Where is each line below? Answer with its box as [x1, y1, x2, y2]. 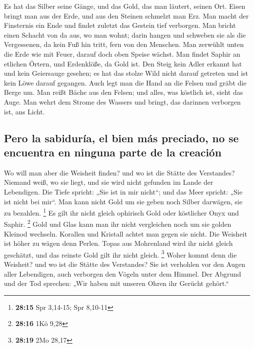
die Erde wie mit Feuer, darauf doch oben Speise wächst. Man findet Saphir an [4, 48, 240, 59]
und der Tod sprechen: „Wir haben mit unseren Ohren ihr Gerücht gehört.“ [4, 278, 229, 288]
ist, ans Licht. [4, 106, 45, 116]
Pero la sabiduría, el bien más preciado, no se [4, 130, 239, 145]
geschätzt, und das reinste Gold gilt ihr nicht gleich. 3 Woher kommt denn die [4, 248, 237, 260]
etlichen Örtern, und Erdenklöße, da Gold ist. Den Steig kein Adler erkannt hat [4, 58, 242, 68]
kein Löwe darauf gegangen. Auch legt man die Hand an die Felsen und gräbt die [4, 77, 247, 87]
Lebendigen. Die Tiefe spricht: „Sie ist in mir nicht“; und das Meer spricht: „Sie [4, 186, 243, 196]
